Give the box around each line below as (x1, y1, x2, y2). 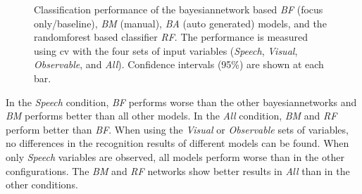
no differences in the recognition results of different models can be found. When (6, 136, 349, 150)
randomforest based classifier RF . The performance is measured (34, 30, 308, 44)
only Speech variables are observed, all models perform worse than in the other (6, 149, 344, 164)
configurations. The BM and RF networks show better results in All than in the (6, 163, 350, 178)
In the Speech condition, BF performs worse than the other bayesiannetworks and (6, 94, 357, 109)
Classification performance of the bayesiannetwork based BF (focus (34, 2, 323, 16)
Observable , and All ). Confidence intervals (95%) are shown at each (34, 57, 324, 72)
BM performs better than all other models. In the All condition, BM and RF (6, 108, 337, 123)
